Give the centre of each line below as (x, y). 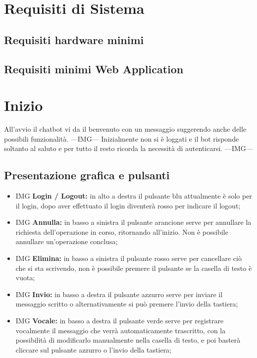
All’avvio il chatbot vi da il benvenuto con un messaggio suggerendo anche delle (125, 129)
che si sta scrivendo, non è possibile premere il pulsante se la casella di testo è (134, 268)
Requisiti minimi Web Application (94, 69)
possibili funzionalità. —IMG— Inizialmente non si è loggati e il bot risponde (122, 138)
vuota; (25, 278)
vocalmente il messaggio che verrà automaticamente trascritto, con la (121, 330)
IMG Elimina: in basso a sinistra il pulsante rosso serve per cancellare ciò (128, 258)
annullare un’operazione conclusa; (67, 241)
